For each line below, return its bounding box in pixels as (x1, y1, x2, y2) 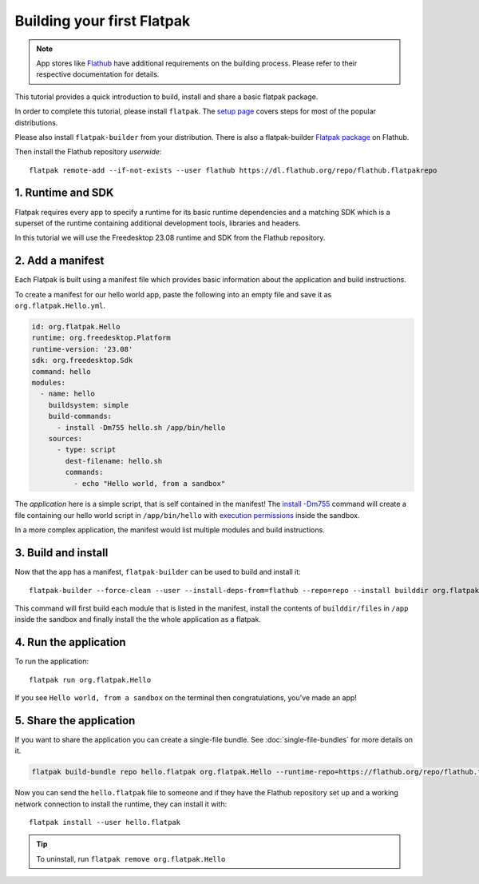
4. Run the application (14, 635, 127, 649)
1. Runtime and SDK (14, 186, 114, 200)
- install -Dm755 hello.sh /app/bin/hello (57, 423, 226, 432)
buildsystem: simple (48, 400, 129, 409)
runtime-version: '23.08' (31, 344, 133, 353)
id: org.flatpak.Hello (31, 322, 121, 332)
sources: (48, 434, 83, 443)
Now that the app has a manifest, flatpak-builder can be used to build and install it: (14, 567, 301, 577)
